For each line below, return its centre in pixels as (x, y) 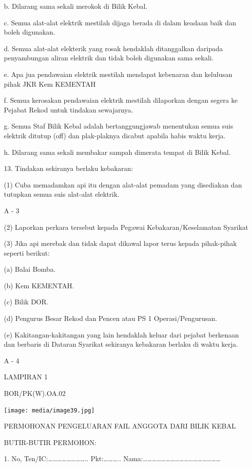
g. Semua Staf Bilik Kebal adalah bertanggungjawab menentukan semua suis (119, 126)
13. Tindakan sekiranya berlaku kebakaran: (68, 168)
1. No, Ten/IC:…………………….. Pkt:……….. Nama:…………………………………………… (112, 458)
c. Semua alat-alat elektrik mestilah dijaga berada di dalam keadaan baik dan (120, 22)
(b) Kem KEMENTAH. (39, 285)
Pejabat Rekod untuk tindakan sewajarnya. (68, 109)
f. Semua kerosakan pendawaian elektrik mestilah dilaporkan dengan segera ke (121, 100)
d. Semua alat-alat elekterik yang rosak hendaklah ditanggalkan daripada (114, 48)
